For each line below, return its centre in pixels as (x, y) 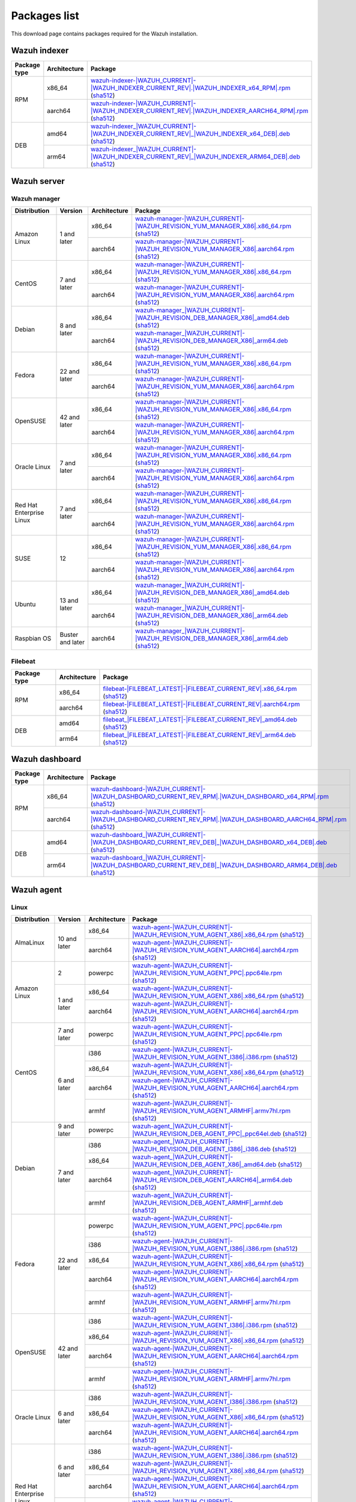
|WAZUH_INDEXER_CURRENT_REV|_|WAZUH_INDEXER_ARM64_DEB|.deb (195, 157)
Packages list (45, 16)
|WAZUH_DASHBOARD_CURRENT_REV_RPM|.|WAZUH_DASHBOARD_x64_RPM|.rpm (210, 797)
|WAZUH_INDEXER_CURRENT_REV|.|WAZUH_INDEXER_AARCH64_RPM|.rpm (199, 111)
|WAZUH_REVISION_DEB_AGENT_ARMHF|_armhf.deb (208, 1203)
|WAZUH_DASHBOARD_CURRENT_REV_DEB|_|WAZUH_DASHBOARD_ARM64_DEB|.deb (214, 865)
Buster (69, 635)
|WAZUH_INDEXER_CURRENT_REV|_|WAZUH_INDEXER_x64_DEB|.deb (190, 134)
